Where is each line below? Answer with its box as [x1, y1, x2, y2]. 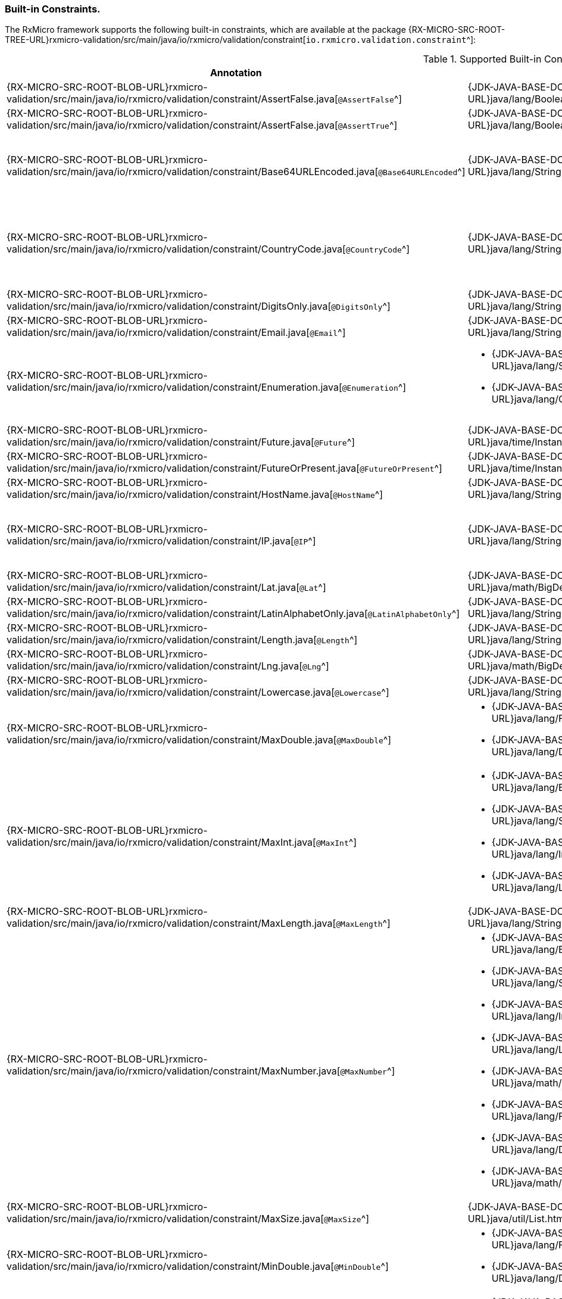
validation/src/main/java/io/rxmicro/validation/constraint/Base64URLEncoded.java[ [7, 166, 379, 178]
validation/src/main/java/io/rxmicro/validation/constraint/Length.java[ [7, 634, 317, 646]
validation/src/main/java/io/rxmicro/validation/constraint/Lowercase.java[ [7, 686, 335, 699]
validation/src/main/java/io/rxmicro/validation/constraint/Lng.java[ [7, 660, 303, 672]
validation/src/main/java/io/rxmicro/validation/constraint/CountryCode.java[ [7, 243, 346, 256]
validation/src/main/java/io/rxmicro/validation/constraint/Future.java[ [7, 436, 314, 448]
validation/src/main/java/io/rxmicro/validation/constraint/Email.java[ [7, 326, 310, 339]
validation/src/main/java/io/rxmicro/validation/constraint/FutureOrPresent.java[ [7, 462, 360, 475]
